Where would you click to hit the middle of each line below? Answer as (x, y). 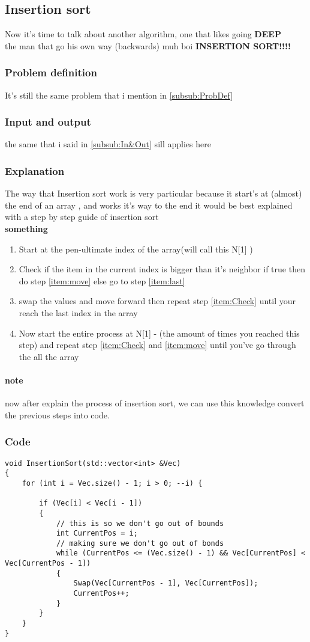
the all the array (49, 356)
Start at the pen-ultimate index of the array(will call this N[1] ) (136, 249)
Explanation (35, 170)
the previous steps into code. (57, 414)
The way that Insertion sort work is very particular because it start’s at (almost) (154, 193)
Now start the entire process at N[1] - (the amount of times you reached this (159, 333)
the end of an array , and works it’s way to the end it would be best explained (149, 205)
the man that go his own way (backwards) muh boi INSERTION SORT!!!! (148, 45)
